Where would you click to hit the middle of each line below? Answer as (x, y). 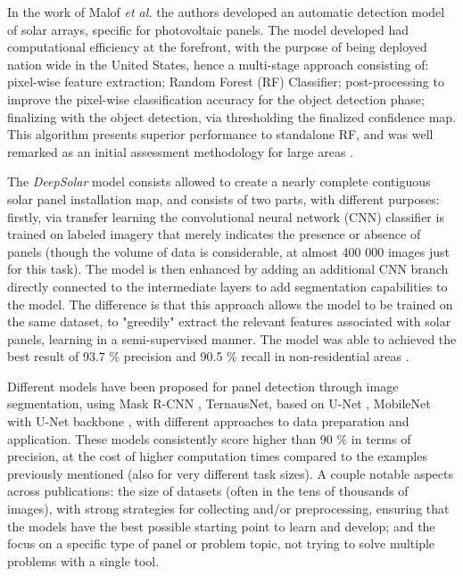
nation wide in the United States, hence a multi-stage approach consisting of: (218, 64)
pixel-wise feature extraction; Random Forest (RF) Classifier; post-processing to (226, 82)
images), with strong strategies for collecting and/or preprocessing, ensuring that (228, 509)
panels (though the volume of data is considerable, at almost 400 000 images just (228, 251)
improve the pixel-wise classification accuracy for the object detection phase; (216, 99)
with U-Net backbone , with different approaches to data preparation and (208, 421)
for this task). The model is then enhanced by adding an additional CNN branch (228, 269)
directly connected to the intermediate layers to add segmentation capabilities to (227, 286)
